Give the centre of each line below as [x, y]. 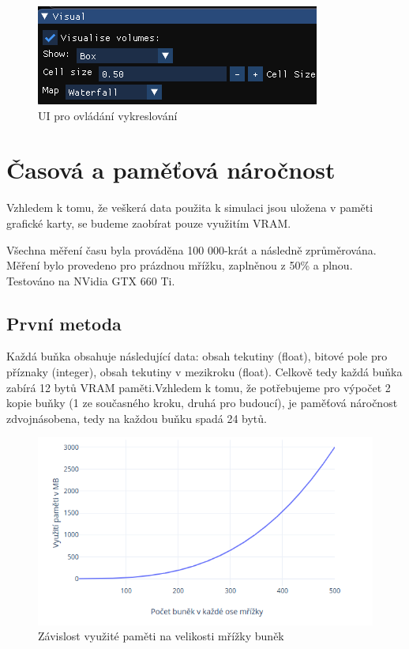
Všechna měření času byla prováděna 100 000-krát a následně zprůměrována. [191, 249]
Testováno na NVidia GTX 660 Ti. [91, 280]
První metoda [64, 323]
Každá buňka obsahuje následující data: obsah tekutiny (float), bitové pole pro [197, 356]
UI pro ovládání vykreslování [108, 115]
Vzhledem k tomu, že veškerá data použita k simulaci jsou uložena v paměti [190, 208]
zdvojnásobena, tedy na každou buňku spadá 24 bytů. [137, 418]
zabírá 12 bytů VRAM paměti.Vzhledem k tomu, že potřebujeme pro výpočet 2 [199, 387]
